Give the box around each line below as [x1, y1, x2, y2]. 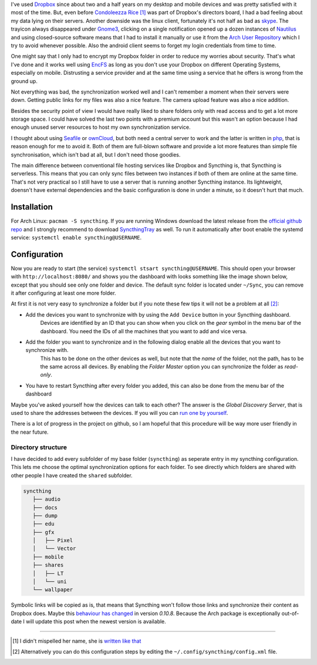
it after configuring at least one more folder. [11, 289, 117, 297]
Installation [11, 202, 53, 212]
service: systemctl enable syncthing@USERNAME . [11, 234, 142, 241]
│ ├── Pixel [32, 537, 73, 544]
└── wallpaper [32, 586, 73, 593]
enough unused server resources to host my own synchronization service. [11, 124, 191, 131]
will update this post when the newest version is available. [25, 618, 167, 625]
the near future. [11, 428, 49, 435]
